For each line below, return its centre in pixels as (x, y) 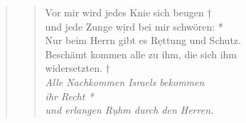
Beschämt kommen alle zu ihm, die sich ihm (141, 54)
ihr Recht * (69, 96)
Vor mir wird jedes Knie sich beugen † (128, 12)
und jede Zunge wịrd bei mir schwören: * (134, 26)
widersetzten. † (77, 68)
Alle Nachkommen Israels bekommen (125, 81)
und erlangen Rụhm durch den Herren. (129, 110)
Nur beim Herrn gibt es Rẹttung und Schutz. (143, 40)
